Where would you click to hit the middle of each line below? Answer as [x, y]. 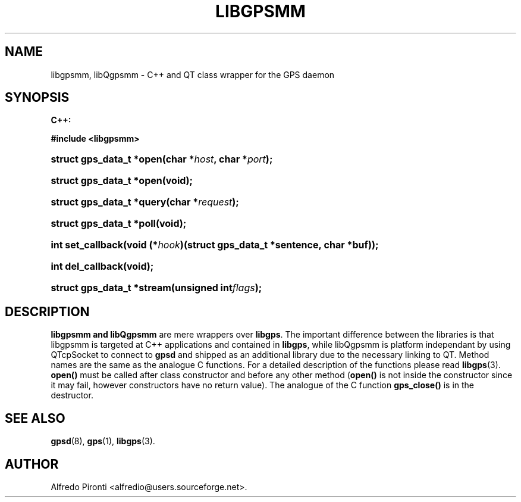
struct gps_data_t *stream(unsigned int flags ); [156, 288]
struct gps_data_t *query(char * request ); [145, 202]
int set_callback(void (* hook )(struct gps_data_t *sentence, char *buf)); [215, 245]
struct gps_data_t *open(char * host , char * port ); [162, 159]
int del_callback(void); [102, 266]
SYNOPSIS [37, 98]
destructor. [72, 395]
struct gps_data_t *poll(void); [119, 224]
